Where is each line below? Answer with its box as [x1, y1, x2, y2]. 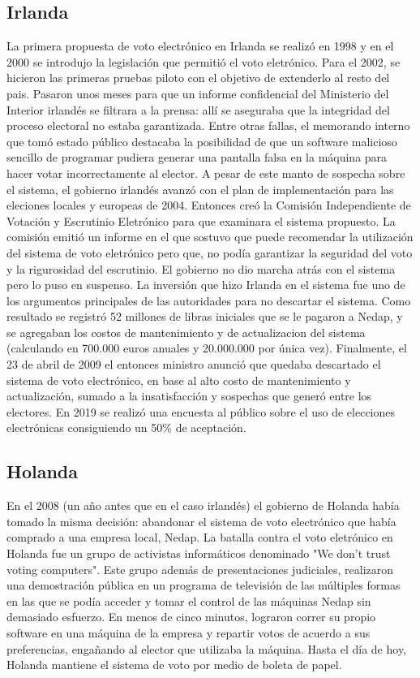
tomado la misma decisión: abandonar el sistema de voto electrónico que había [6, 512, 396, 529]
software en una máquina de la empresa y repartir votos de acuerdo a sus [6, 624, 371, 641]
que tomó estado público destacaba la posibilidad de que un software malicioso [6, 132, 397, 149]
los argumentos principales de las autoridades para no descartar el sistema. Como [6, 291, 411, 309]
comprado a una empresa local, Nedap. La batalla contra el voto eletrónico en [6, 529, 393, 546]
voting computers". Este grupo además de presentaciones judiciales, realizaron [6, 560, 394, 577]
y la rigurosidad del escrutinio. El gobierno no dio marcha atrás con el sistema [6, 260, 396, 277]
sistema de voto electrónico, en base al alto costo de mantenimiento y [6, 371, 351, 388]
